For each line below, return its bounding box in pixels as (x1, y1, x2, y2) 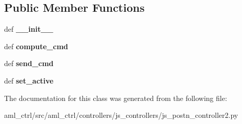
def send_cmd (4, 58, 54, 69)
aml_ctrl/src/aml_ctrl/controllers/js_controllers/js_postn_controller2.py (4, 110, 238, 120)
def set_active (4, 75, 54, 86)
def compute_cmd (4, 40, 68, 51)
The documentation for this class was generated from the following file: (4, 92, 227, 103)
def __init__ (4, 24, 53, 34)
